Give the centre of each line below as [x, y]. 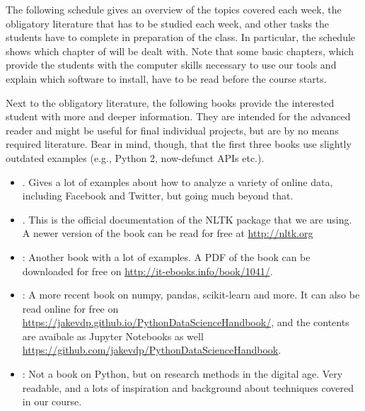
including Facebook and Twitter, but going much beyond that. [158, 196]
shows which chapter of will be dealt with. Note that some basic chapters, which [180, 51]
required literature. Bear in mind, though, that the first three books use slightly [179, 144]
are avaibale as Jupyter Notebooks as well [113, 336]
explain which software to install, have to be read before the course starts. [166, 78]
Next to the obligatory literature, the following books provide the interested [170, 102]
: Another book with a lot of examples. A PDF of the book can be [166, 256]
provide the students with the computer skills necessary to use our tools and [171, 65]
